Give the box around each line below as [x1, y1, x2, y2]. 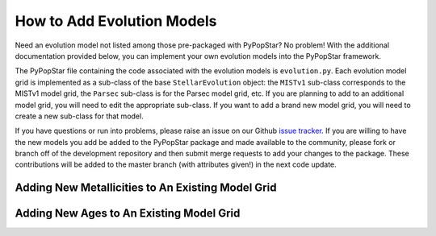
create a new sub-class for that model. [15, 111, 145, 121]
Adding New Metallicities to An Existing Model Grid [15, 181, 277, 195]
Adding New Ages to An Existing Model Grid [15, 206, 241, 221]
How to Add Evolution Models [15, 12, 217, 30]
